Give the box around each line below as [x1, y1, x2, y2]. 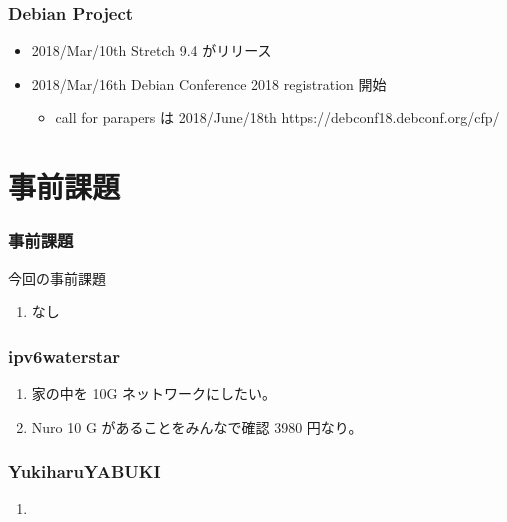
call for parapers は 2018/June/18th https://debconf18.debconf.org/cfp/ [55, 107, 500, 128]
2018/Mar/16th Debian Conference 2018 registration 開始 [31, 73, 387, 94]
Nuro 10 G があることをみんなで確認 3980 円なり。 [31, 416, 363, 437]
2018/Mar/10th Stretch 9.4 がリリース [31, 40, 272, 61]
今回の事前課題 [8, 267, 106, 288]
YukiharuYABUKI [8, 459, 161, 484]
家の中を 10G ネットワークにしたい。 [31, 383, 277, 403]
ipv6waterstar [8, 343, 121, 368]
